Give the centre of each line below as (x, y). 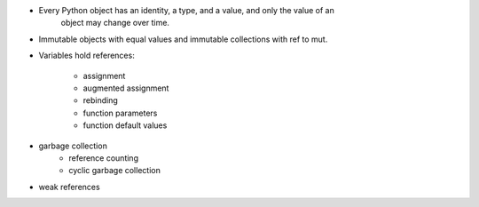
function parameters (120, 113)
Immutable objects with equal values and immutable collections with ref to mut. (183, 39)
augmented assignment (126, 88)
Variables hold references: (86, 56)
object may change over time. (115, 23)
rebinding (101, 100)
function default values (125, 125)
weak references (70, 187)
